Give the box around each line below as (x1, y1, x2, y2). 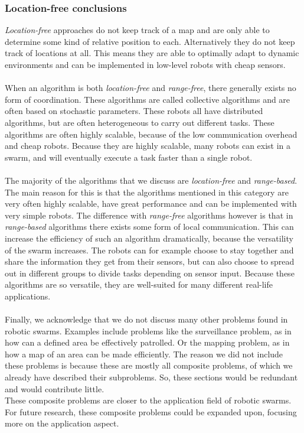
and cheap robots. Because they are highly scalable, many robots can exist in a (5, 139, 291, 152)
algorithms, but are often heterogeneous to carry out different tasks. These (5, 116, 274, 128)
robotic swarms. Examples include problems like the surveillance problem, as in (5, 324, 292, 337)
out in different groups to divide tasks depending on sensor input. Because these (5, 266, 295, 279)
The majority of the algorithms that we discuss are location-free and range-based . (5, 174, 298, 186)
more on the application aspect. (5, 417, 119, 429)
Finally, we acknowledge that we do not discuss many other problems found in (5, 313, 288, 325)
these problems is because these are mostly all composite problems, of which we (5, 359, 293, 372)
